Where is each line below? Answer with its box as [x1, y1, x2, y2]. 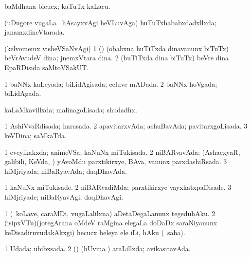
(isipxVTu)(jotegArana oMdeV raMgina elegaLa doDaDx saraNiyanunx [4, 218, 217, 228]
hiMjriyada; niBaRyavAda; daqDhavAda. [4, 165, 127, 176]
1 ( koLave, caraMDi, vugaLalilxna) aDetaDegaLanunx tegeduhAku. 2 [4, 208, 215, 218]
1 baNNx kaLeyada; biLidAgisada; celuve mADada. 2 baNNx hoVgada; [4, 78, 217, 89]
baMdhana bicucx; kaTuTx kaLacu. [4, 1, 110, 11]
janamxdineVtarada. [4, 27, 65, 37]
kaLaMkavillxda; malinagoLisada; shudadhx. [4, 104, 137, 114]
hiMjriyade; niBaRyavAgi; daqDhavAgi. [4, 191, 124, 202]
